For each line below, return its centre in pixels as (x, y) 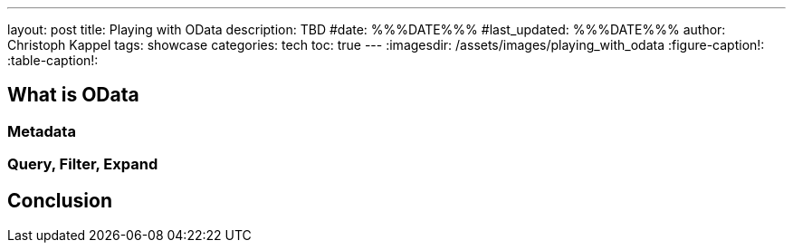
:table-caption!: (53, 60)
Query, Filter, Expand (83, 164)
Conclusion (60, 200)
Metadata (42, 131)
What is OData (73, 95)
